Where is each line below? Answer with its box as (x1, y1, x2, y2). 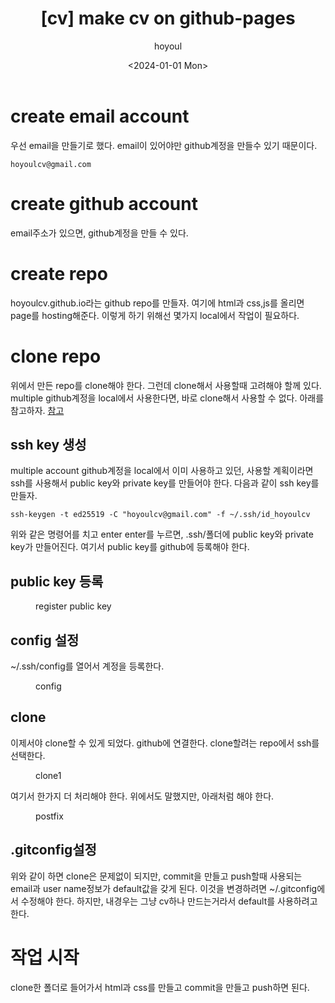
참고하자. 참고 (10, 404, 65, 416)
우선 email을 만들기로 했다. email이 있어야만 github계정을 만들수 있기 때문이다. (10, 139, 318, 151)
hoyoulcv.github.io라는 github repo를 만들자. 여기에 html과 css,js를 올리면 (10, 297, 305, 309)
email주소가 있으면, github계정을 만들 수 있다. (10, 227, 189, 239)
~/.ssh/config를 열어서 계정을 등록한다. (10, 660, 165, 672)
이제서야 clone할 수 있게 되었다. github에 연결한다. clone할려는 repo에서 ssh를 (10, 737, 320, 749)
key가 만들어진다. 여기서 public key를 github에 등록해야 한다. (10, 541, 250, 553)
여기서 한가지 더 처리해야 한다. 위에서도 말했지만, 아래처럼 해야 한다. (10, 790, 275, 802)
